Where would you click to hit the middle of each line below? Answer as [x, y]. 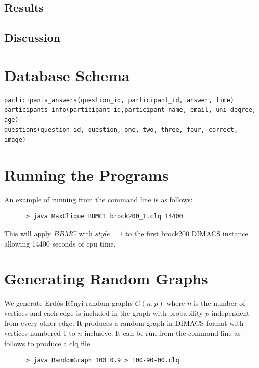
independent [230, 313]
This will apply [28, 233]
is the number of [219, 303]
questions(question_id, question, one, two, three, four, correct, [121, 130]
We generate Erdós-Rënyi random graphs [68, 303]
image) [15, 140]
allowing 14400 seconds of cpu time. [60, 243]
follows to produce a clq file [47, 343]
